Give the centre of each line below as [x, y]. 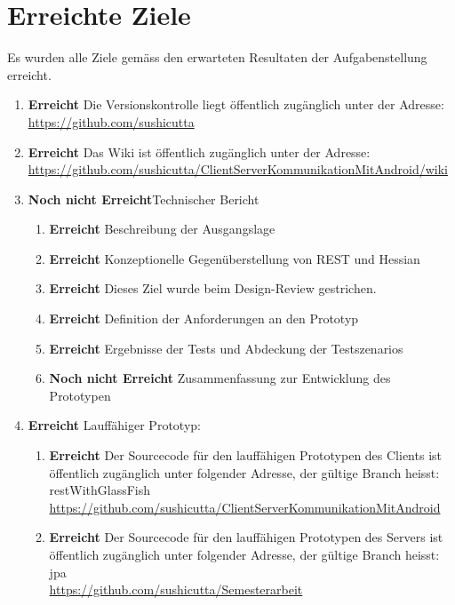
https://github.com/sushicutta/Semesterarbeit [176, 589]
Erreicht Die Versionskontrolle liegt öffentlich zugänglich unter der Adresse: [236, 104]
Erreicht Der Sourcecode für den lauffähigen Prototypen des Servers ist [246, 537]
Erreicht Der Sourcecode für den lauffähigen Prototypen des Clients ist [245, 455]
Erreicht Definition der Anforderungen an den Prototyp [204, 318]
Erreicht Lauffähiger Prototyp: [114, 425]
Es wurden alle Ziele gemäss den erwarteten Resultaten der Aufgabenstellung [217, 57]
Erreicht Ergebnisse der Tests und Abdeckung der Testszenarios [226, 348]
